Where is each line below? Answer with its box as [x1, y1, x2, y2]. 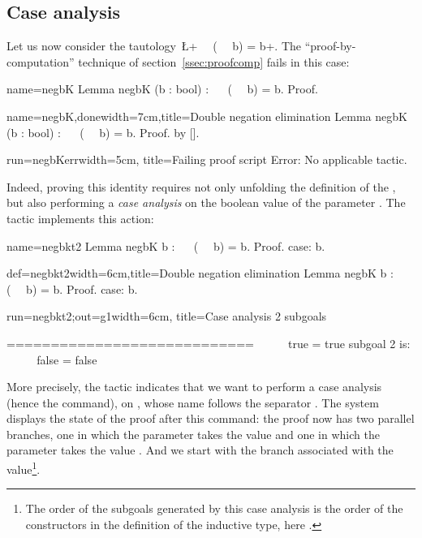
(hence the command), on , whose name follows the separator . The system [6, 394, 379, 411]
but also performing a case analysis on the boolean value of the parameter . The [6, 194, 406, 211]
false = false [37, 351, 97, 368]
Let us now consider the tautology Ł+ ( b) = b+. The [6, 37, 302, 54]
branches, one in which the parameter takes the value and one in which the [6, 425, 380, 442]
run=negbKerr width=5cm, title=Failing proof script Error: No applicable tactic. [6, 151, 407, 168]
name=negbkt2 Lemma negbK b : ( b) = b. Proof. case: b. [6, 237, 325, 254]
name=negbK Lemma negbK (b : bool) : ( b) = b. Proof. [6, 80, 318, 97]
